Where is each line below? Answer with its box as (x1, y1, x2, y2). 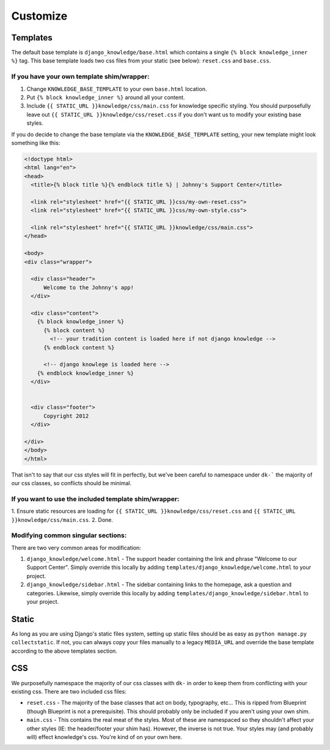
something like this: (11, 139, 61, 146)
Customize (11, 9, 68, 23)
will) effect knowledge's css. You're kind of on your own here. (26, 733, 183, 740)
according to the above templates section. (11, 647, 117, 655)
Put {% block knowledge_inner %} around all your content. (26, 94, 185, 101)
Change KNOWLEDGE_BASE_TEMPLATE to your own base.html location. (26, 85, 207, 92)
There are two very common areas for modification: (11, 544, 142, 551)
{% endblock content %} (43, 344, 115, 351)
